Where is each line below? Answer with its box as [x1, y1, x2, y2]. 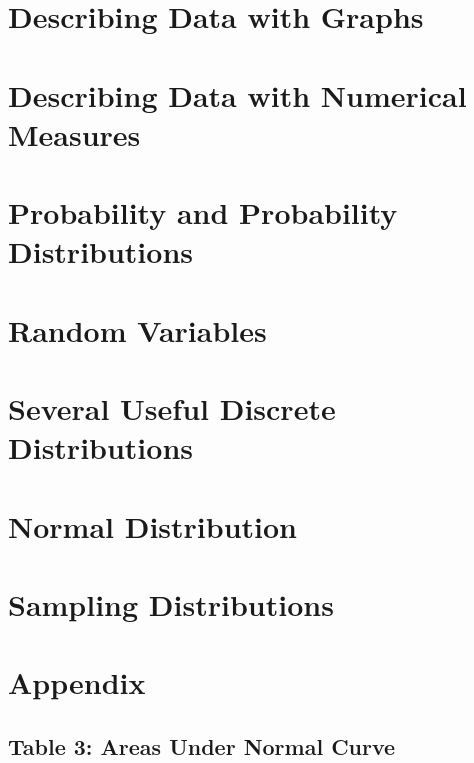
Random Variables [8, 309, 267, 350]
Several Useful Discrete [8, 388, 336, 429]
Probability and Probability [8, 192, 398, 233]
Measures [8, 113, 141, 154]
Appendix [8, 662, 146, 703]
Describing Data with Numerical [8, 74, 467, 115]
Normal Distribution [8, 505, 297, 546]
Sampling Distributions [8, 584, 334, 624]
